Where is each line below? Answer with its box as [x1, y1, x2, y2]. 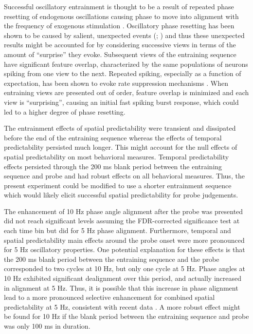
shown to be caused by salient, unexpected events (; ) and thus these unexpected [4, 30, 245, 40]
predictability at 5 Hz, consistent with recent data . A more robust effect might [4, 301, 240, 312]
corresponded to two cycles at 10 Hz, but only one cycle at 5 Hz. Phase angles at [4, 263, 245, 274]
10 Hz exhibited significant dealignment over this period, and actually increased [4, 273, 242, 283]
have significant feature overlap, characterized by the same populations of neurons [4, 59, 248, 69]
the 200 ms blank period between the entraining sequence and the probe [4, 254, 219, 264]
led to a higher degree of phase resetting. [4, 106, 126, 117]
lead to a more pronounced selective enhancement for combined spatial [4, 292, 215, 302]
